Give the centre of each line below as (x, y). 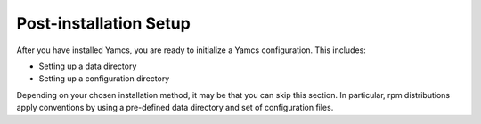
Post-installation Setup (103, 23)
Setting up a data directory (88, 66)
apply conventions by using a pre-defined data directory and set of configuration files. (175, 108)
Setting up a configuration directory (104, 79)
